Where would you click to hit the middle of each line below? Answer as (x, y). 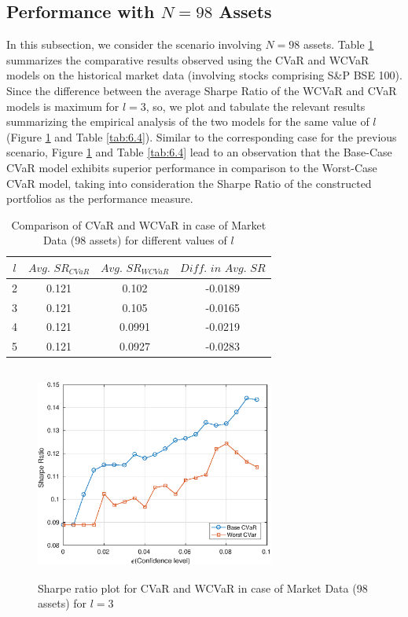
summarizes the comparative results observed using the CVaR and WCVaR (188, 59)
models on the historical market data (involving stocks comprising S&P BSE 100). (204, 75)
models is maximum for (63, 106)
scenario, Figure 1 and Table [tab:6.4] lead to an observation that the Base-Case (199, 152)
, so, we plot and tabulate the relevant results (255, 106)
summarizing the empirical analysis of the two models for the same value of (188, 121)
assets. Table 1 (339, 44)
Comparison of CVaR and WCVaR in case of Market (139, 224)
